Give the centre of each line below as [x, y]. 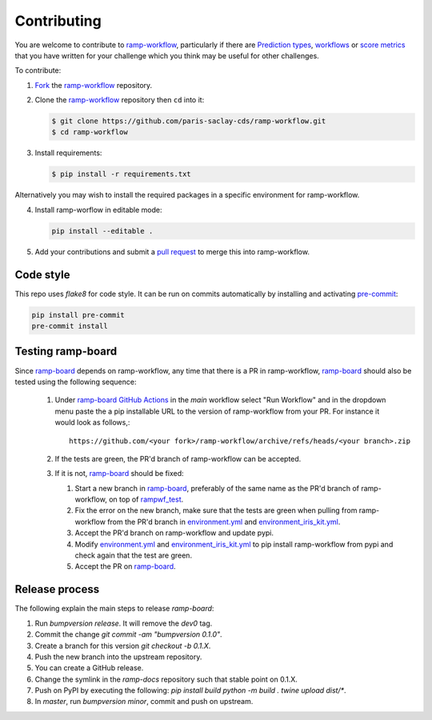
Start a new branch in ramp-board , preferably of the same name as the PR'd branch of [217, 488]
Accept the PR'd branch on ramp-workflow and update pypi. [174, 533]
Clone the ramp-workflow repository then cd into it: [120, 100]
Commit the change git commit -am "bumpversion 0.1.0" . [129, 634]
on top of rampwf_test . [146, 499]
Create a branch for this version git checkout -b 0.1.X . [123, 646]
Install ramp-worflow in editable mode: [98, 210]
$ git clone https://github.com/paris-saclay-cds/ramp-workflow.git [189, 121]
